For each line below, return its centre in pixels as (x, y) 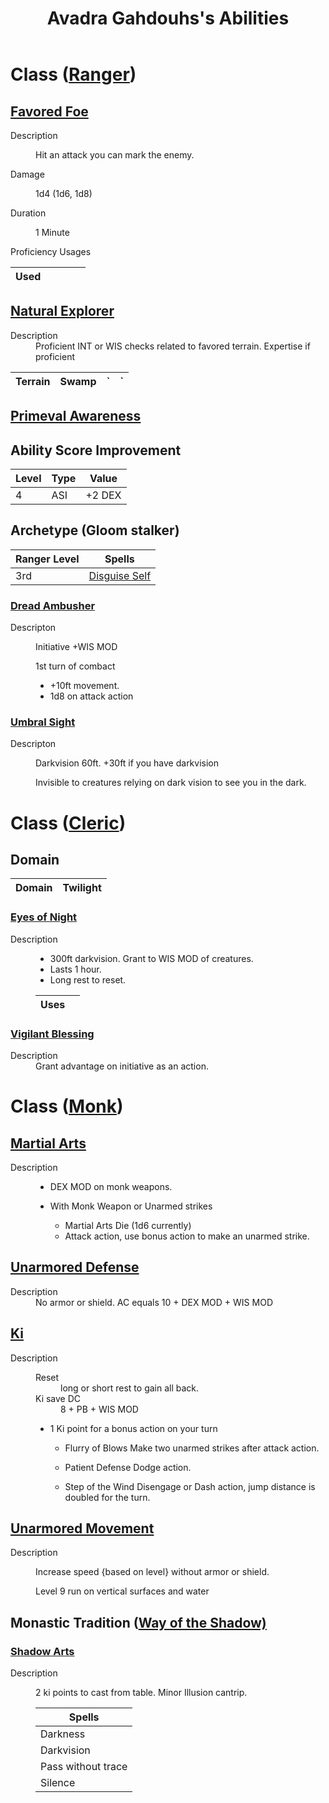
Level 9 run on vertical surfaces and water (122, 1591)
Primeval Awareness (76, 416)
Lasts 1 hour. (75, 969)
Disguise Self (120, 575)
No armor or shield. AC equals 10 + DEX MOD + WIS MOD (154, 1302)
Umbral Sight (43, 722)
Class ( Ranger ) (73, 74)
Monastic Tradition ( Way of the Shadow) (138, 1622)
